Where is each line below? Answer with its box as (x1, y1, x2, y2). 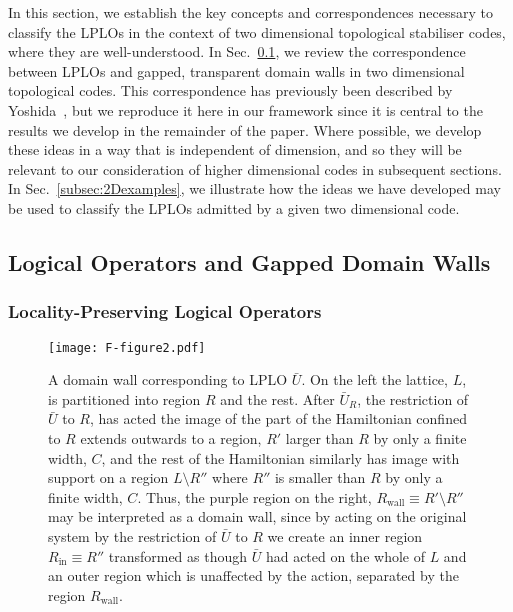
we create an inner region (267, 525, 423, 546)
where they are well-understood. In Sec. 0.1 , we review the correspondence (8, 41, 466, 62)
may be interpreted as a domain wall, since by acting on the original (48, 506, 467, 527)
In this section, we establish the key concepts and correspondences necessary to (8, 2, 493, 22)
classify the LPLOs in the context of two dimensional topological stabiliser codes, (8, 21, 506, 42)
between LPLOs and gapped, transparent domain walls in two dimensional (8, 60, 465, 81)
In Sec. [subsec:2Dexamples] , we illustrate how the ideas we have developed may (8, 178, 501, 199)
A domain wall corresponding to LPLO (48, 369, 288, 390)
